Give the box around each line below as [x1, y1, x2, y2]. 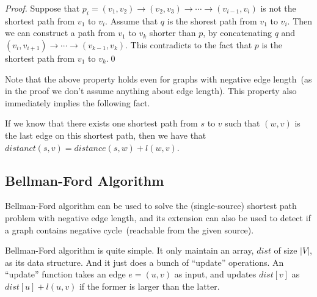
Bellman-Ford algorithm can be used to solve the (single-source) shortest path [5, 199, 297, 212]
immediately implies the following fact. [5, 96, 150, 109]
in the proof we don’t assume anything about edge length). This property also [5, 84, 297, 97]
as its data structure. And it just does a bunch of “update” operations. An [5, 255, 284, 268]
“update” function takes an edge [5, 268, 126, 280]
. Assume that [105, 14, 158, 27]
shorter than [149, 26, 196, 39]
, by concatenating [203, 26, 272, 39]
